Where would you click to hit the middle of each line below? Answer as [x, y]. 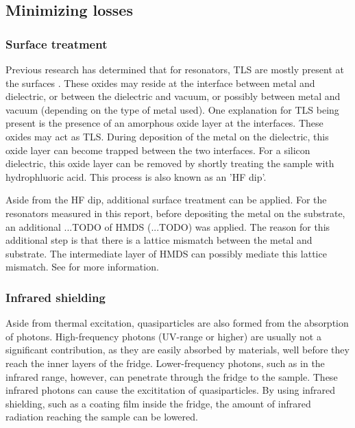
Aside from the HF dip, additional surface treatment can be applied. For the [166, 200]
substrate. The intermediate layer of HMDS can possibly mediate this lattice [166, 253]
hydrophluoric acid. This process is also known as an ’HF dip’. [136, 176]
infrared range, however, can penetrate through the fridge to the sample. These [172, 376]
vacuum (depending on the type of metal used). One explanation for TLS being [172, 109]
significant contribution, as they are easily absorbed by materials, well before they [177, 350]
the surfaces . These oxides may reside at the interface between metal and [160, 83]
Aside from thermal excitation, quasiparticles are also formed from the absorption [177, 323]
